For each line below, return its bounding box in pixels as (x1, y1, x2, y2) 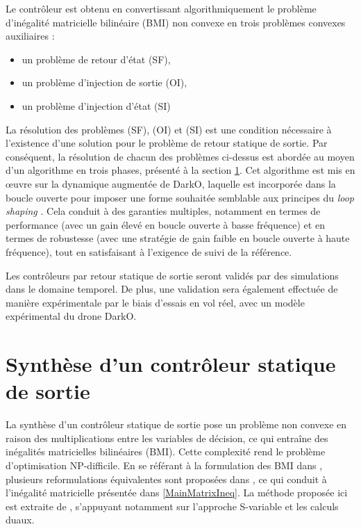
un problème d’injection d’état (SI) (22, 98, 171, 113)
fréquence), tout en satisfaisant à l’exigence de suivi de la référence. (6, 244, 292, 259)
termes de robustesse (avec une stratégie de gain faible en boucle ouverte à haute (6, 231, 350, 245)
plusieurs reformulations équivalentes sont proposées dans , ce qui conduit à (6, 471, 327, 486)
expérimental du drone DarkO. (6, 309, 137, 323)
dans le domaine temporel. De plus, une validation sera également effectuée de (6, 282, 338, 296)
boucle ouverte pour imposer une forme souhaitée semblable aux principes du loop (6, 190, 355, 204)
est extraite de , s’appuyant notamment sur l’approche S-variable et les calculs (6, 498, 339, 513)
